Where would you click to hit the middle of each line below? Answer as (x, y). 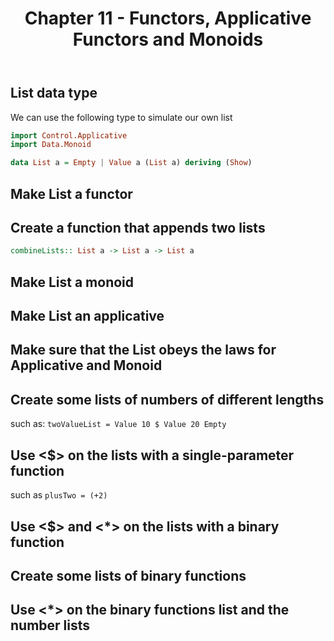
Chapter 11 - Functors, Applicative (168, 18)
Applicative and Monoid (86, 365)
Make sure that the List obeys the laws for (143, 350)
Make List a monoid (72, 282)
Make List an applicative (87, 316)
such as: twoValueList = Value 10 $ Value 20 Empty (118, 424)
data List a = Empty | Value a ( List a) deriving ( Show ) (131, 163)
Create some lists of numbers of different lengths (167, 399)
